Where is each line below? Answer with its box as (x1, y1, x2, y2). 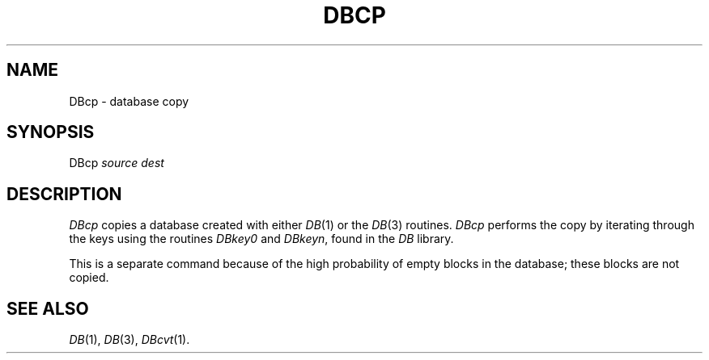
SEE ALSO (6, 298, 89, 319)
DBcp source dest (69, 156, 164, 170)
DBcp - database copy (69, 94, 189, 108)
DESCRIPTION (6, 183, 122, 204)
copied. (69, 270, 109, 285)
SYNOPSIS (6, 122, 95, 143)
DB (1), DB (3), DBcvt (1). (69, 333, 190, 347)
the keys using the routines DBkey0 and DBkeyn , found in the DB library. (69, 232, 454, 246)
